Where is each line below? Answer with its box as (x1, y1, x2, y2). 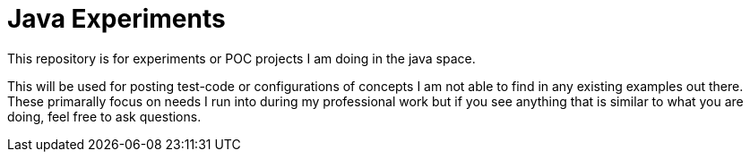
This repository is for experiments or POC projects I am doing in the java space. (7, 50, 476, 66)
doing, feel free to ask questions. (7, 108, 202, 124)
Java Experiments (7, 4, 226, 34)
